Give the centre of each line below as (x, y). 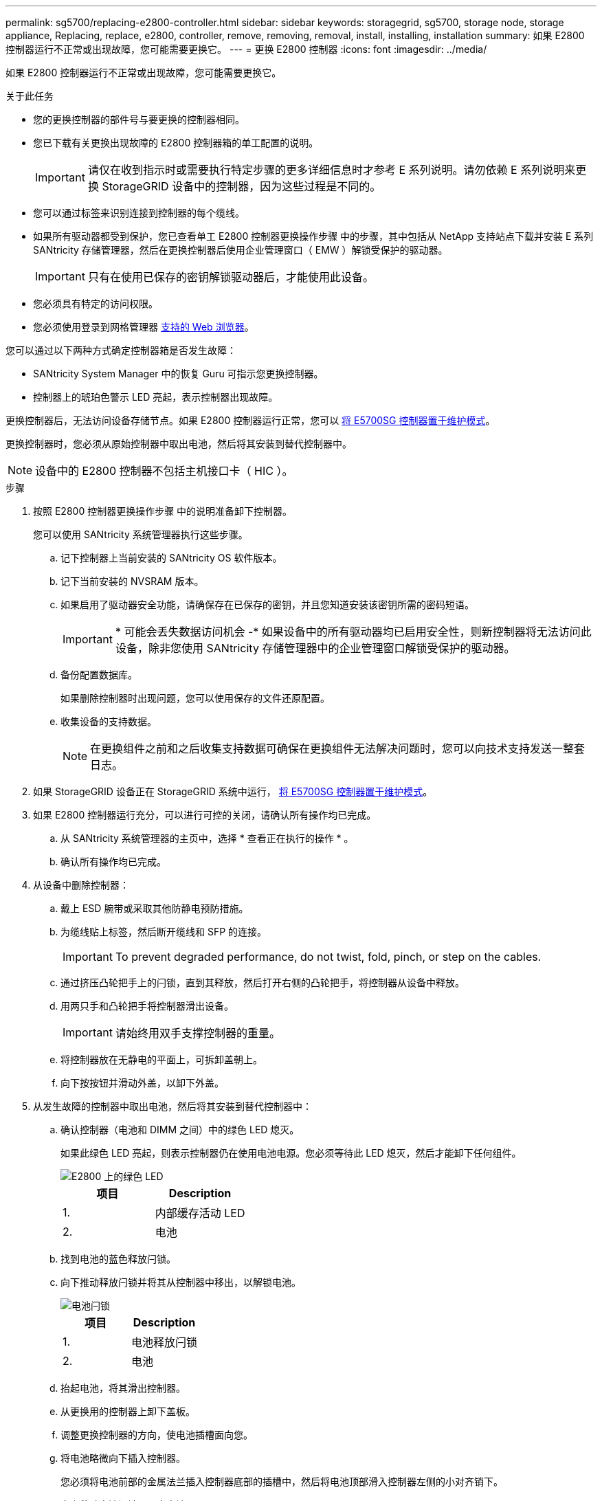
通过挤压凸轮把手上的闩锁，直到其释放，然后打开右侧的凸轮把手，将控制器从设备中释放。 (263, 982)
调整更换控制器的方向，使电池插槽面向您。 (157, 1435)
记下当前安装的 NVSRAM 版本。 (132, 581)
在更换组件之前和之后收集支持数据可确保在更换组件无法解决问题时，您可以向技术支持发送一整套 (338, 748)
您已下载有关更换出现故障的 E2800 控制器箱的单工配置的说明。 (176, 143)
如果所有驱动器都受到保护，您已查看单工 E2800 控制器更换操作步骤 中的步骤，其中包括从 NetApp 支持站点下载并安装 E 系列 (313, 236)
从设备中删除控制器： (81, 885)
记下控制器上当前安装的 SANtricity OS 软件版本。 (171, 558)
